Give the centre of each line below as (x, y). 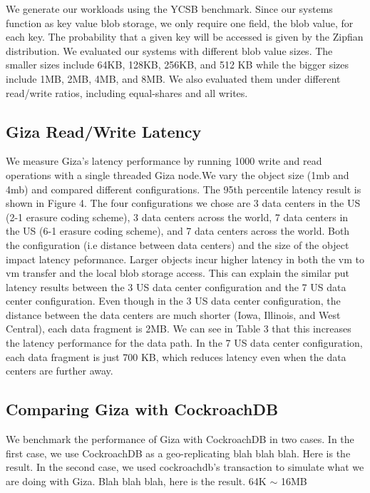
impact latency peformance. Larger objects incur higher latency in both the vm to (185, 259)
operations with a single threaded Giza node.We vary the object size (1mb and (178, 174)
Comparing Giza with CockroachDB (142, 409)
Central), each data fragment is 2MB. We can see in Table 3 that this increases (179, 329)
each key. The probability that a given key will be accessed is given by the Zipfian (185, 37)
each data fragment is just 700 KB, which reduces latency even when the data (176, 356)
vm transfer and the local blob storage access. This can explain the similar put (178, 273)
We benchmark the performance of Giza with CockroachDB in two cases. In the (180, 439)
